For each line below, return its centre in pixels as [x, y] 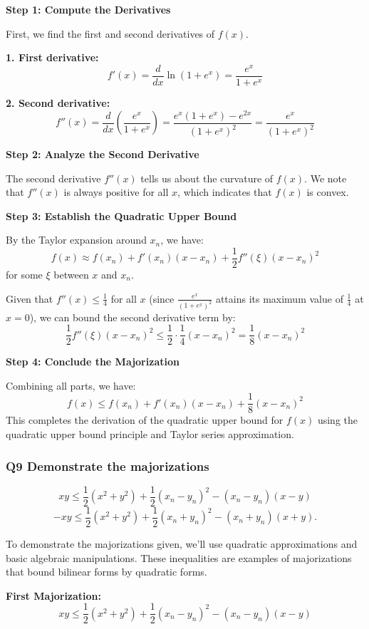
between [71, 275]
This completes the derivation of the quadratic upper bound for [145, 420]
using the [338, 420]
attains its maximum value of [279, 298]
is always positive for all [116, 192]
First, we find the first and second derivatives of [110, 33]
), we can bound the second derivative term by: [132, 317]
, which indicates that [225, 192]
